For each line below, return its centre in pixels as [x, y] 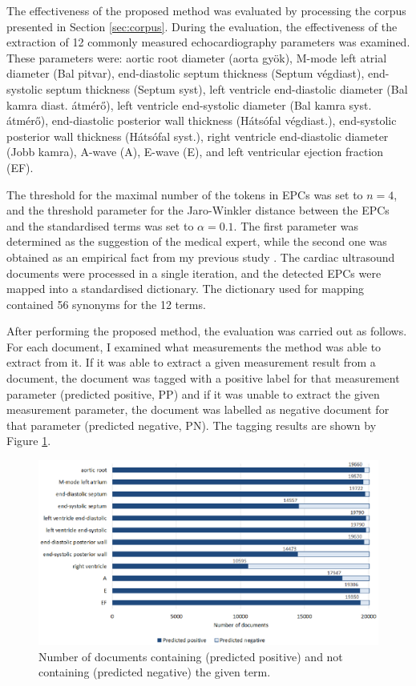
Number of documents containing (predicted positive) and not [191, 656]
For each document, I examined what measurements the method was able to [194, 346]
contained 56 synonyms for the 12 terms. [106, 304]
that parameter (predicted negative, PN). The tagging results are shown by [192, 425]
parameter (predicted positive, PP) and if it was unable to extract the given [193, 393]
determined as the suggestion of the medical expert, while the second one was [197, 241]
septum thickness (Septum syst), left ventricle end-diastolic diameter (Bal [227, 88]
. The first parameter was [296, 225]
